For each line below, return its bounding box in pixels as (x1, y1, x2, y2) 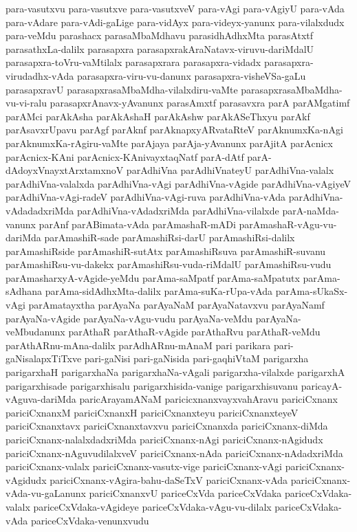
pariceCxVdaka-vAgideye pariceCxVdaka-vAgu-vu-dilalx (33, 499, 272, 513)
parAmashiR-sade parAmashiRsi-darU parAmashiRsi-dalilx (44, 230, 295, 245)
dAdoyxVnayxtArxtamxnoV (6, 163, 124, 177)
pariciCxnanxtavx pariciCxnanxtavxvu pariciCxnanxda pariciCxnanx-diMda (6, 419, 328, 433)
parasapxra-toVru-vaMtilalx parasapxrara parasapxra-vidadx (6, 55, 261, 69)
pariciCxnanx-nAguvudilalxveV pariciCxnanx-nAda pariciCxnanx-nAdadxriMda (6, 445, 343, 460)
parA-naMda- (282, 203, 339, 217)
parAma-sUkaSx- (275, 284, 348, 298)
